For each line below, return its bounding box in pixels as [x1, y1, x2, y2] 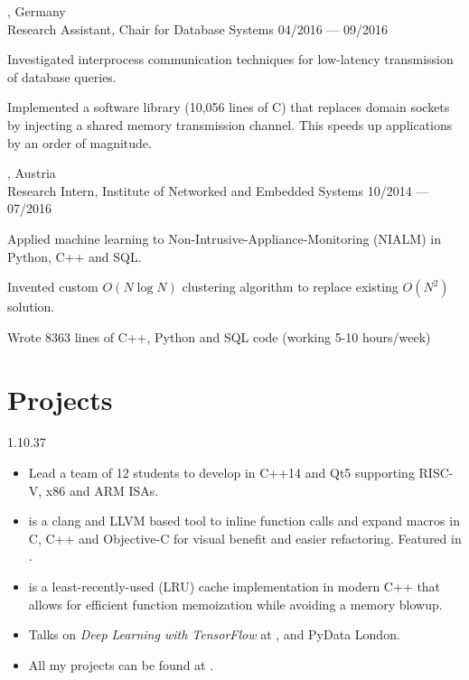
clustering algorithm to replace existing [182, 277, 399, 296]
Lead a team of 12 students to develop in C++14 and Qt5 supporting [28, 463, 415, 482]
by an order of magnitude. [7, 133, 152, 152]
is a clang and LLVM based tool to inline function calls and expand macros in [28, 511, 460, 530]
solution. [7, 297, 55, 316]
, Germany [7, 2, 66, 20]
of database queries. [7, 67, 117, 86]
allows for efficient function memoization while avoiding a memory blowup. [28, 594, 443, 613]
